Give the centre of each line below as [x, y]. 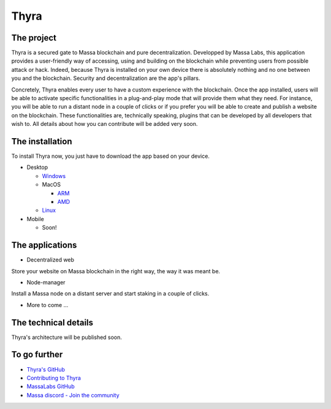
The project [34, 38]
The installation [42, 142]
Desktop [37, 167]
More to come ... [48, 305]
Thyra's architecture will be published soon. [67, 337]
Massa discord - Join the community [73, 395]
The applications [44, 245]
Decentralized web [51, 260]
